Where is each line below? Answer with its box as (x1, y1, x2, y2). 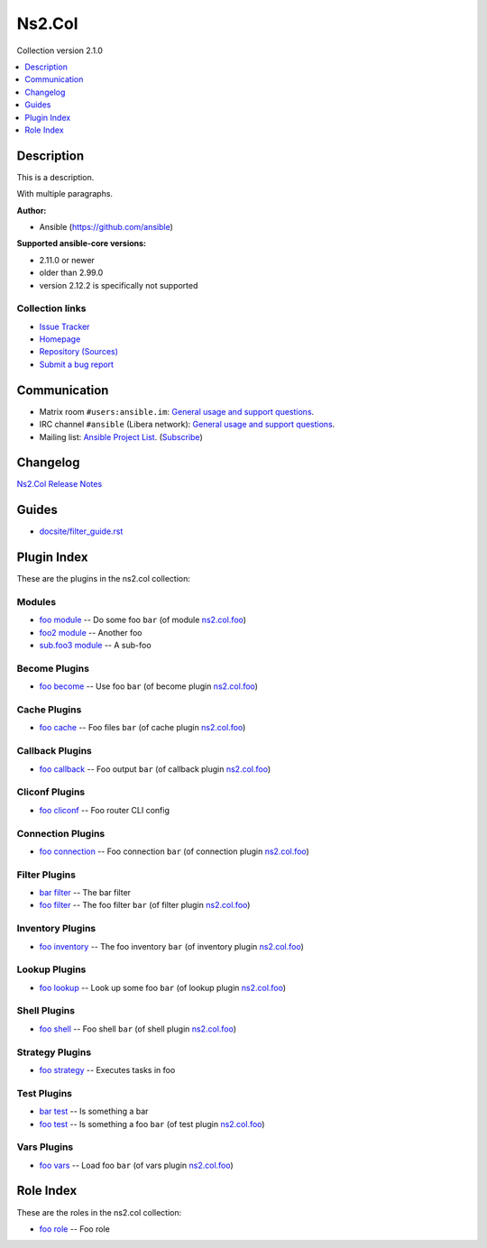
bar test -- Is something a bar (39, 1106, 149, 1117)
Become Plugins (16, 662, 90, 674)
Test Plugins (16, 1087, 72, 1099)
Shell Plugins (16, 1005, 76, 1017)
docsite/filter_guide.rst (39, 526, 124, 537)
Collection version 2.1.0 (16, 45, 104, 56)
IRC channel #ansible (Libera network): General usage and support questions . (39, 419, 335, 430)
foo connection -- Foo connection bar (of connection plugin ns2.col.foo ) (39, 846, 310, 857)
